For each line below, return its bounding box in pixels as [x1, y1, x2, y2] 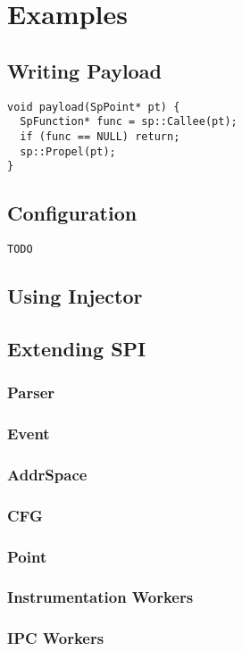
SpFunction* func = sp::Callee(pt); [20, 115, 238, 129]
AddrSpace [7, 463, 88, 485]
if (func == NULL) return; [20, 129, 180, 143]
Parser [7, 381, 55, 404]
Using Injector [7, 282, 143, 310]
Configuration [7, 199, 138, 227]
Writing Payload [7, 56, 162, 84]
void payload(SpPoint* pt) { [7, 100, 180, 113]
